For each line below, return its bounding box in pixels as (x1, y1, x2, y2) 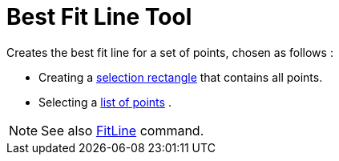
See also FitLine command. (41, 122, 204, 139)
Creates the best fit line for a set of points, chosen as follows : (6, 45, 333, 59)
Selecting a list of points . (38, 95, 172, 109)
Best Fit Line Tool (6, 3, 192, 30)
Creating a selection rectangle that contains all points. (38, 70, 323, 84)
